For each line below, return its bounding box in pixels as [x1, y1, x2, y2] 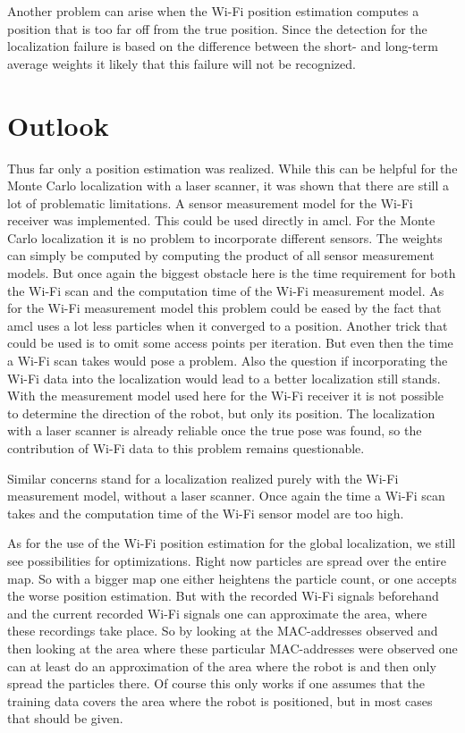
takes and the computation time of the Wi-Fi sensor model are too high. [7, 503, 404, 522]
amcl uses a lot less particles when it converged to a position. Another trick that [7, 316, 448, 334]
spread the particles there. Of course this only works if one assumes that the [7, 674, 426, 693]
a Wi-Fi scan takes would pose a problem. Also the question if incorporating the [7, 351, 448, 370]
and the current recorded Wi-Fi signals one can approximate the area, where [7, 603, 427, 622]
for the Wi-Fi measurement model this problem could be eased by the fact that [7, 299, 442, 317]
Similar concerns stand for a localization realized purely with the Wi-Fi [7, 468, 399, 487]
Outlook [7, 106, 109, 143]
